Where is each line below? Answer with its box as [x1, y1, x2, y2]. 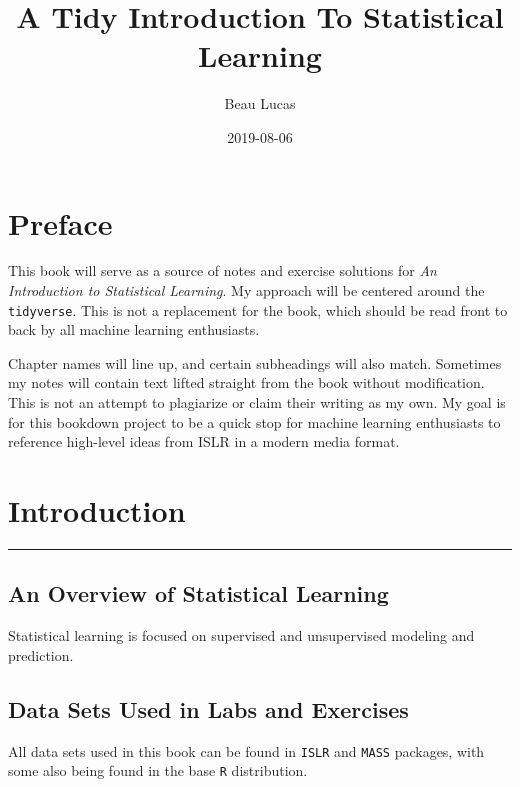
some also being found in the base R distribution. [8, 760, 308, 781]
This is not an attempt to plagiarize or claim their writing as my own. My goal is [8, 392, 506, 413]
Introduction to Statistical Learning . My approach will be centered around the [8, 280, 485, 301]
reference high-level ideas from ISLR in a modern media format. [8, 431, 400, 452]
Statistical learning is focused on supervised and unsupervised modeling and [8, 625, 475, 646]
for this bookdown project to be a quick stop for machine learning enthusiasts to [8, 411, 501, 432]
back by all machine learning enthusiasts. [8, 319, 260, 340]
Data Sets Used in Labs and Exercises [8, 693, 409, 724]
